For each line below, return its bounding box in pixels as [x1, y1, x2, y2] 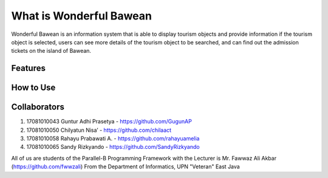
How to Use [11, 83, 56, 93]
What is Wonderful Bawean [11, 9, 152, 22]
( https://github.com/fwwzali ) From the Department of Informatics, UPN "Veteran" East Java [11, 163, 240, 170]
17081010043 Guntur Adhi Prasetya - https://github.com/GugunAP [26, 118, 193, 125]
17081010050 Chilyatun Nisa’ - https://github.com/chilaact [26, 126, 172, 134]
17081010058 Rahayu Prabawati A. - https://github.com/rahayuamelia [26, 135, 200, 142]
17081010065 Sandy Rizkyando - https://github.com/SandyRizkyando [26, 143, 200, 151]
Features [11, 63, 46, 74]
